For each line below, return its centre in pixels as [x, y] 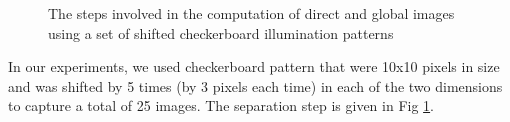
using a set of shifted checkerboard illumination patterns [221, 32]
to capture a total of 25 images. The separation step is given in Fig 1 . [221, 105]
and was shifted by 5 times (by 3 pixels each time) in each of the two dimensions [255, 85]
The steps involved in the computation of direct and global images [251, 13]
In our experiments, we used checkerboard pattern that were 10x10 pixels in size [254, 66]
